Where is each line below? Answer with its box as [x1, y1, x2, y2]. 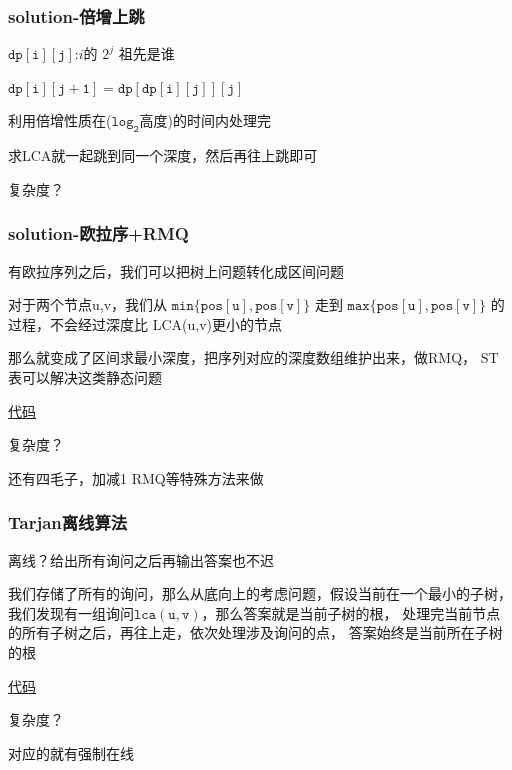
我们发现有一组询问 [8, 602, 134, 623]
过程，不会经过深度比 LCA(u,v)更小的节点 [8, 313, 282, 334]
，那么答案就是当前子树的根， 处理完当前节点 [201, 602, 501, 623]
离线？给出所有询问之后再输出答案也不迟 [8, 549, 274, 570]
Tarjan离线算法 [8, 510, 128, 535]
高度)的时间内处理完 [139, 110, 271, 131]
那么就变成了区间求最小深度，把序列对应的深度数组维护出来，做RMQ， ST [8, 347, 499, 368]
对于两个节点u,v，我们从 [8, 294, 168, 315]
